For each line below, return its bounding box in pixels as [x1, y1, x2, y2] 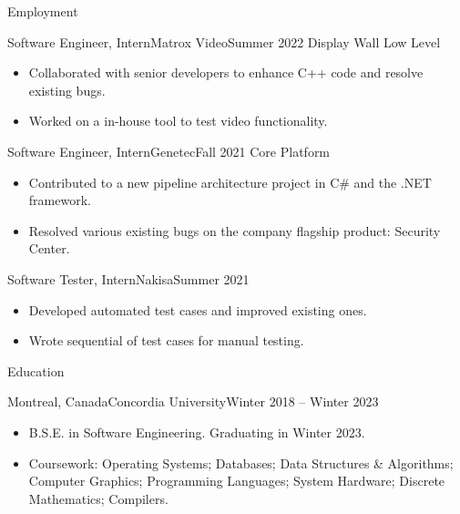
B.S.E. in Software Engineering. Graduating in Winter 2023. [28, 422, 365, 441]
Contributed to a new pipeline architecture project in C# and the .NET [28, 172, 432, 191]
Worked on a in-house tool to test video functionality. [28, 111, 328, 130]
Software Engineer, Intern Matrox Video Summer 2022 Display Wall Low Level [7, 32, 441, 51]
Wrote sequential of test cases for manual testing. [28, 331, 304, 350]
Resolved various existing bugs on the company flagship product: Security [28, 221, 441, 240]
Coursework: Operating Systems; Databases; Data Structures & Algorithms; [28, 453, 454, 472]
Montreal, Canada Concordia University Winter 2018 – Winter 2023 [7, 392, 379, 411]
